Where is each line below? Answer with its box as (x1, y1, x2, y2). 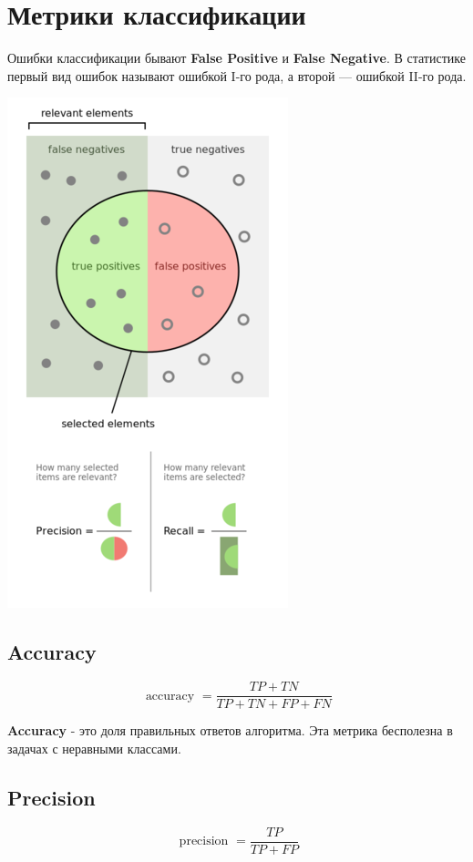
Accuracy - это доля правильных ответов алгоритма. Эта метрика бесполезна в (7, 721, 453, 740)
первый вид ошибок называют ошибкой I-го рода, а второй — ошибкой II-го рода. (7, 66, 467, 85)
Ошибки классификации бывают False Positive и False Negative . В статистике (7, 48, 466, 67)
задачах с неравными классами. (7, 738, 181, 757)
